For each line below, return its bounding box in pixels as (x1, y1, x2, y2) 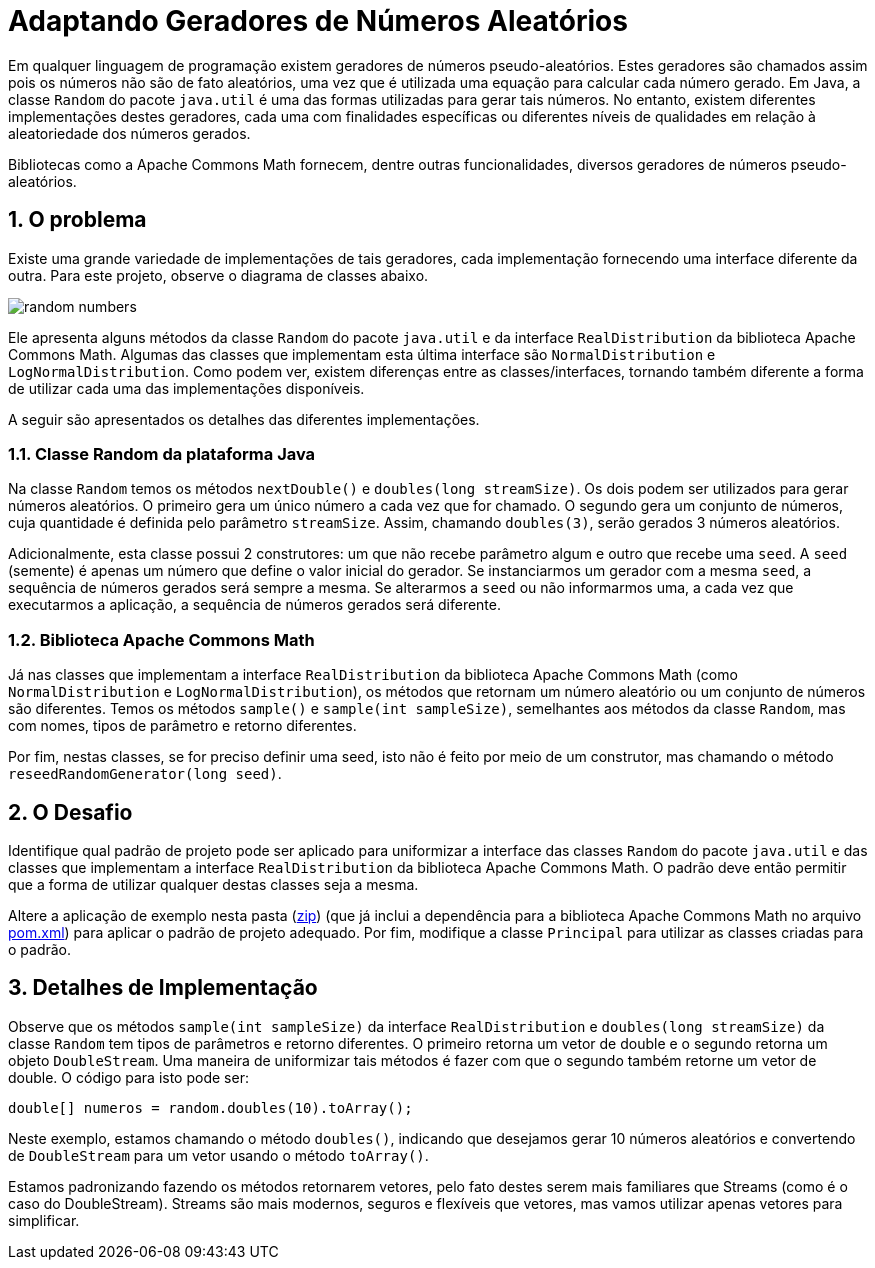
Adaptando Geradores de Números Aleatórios (8, 4, 628, 38)
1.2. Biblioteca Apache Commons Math (8, 629, 315, 650)
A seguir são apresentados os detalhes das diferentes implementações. (8, 410, 480, 428)
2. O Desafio (8, 799, 133, 825)
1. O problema (8, 207, 147, 233)
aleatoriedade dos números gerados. (8, 124, 251, 142)
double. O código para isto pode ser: (8, 1068, 249, 1086)
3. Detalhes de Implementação (8, 975, 318, 1001)
